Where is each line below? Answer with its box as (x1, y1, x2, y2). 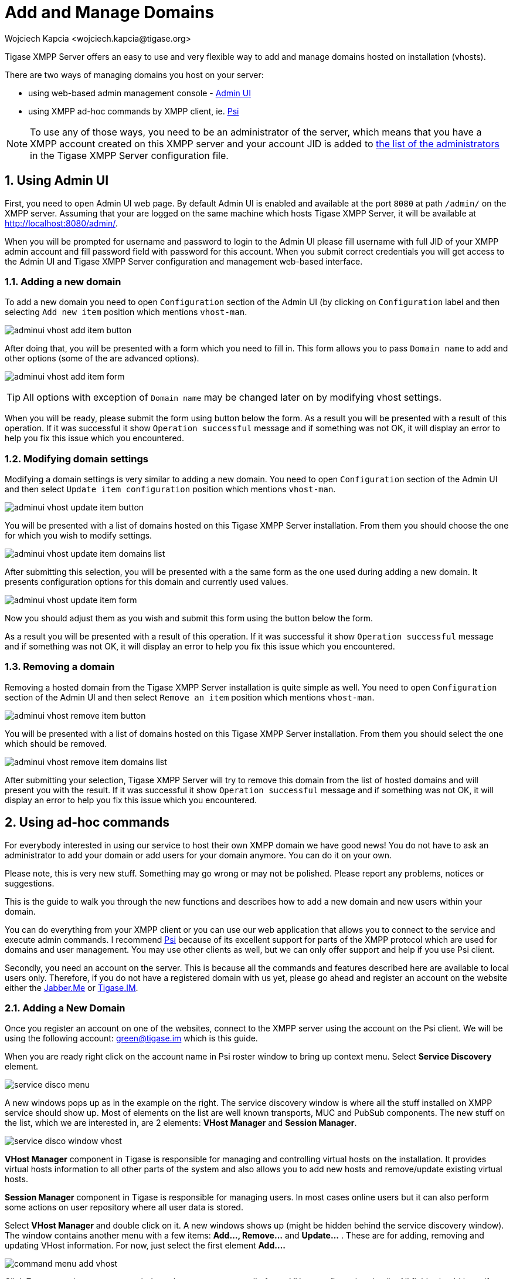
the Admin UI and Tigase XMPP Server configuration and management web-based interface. (5, 256, 363, 266)
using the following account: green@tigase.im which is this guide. (5, 1033, 258, 1044)
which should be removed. (5, 738, 107, 749)
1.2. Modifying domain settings (5, 452, 148, 465)
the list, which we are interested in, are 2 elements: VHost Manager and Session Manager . (5, 1118, 357, 1128)
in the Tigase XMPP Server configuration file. (30, 149, 229, 161)
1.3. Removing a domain (5, 661, 115, 673)
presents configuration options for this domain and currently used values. (5, 577, 288, 587)
